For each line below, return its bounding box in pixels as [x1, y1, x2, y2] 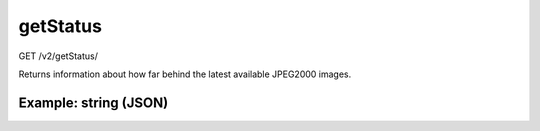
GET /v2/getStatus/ [18, 50, 99, 62]
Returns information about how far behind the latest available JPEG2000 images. [18, 68, 352, 80]
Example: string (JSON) [18, 94, 169, 111]
